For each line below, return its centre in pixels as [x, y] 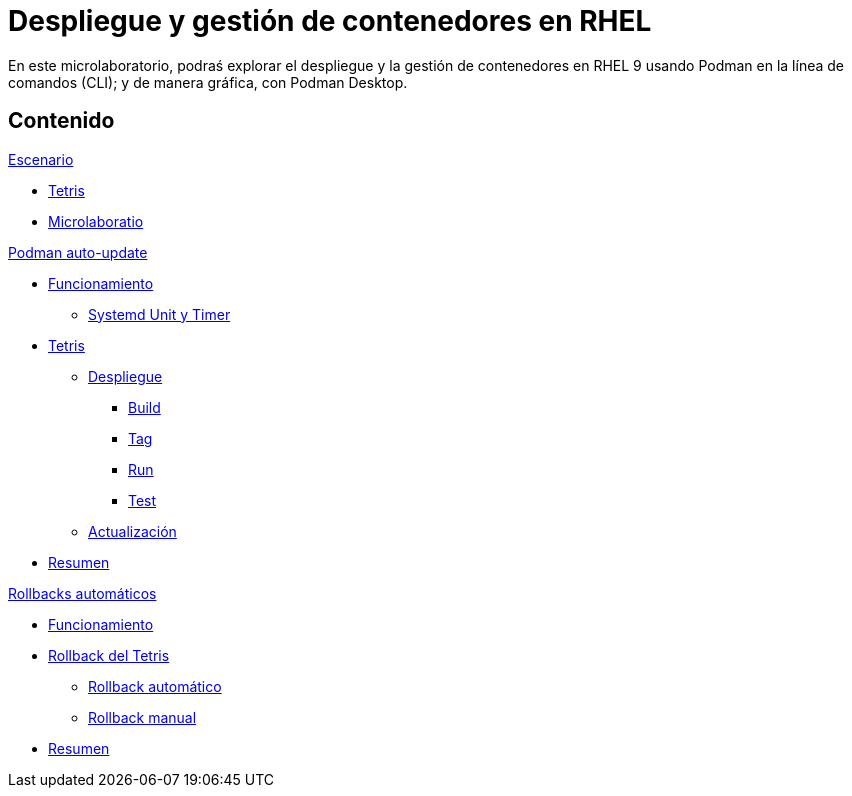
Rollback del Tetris [109, 655]
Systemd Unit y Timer [159, 314]
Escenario [41, 159]
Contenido [61, 121]
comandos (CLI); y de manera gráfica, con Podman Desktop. [208, 82]
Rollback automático [155, 686]
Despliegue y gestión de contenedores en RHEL [330, 21]
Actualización [132, 531]
